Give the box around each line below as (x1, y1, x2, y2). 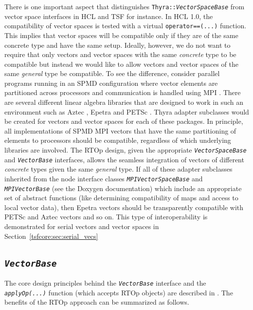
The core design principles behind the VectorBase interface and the (4, 278, 206, 288)
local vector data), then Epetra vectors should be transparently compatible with (4, 202, 244, 212)
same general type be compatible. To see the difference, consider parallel (4, 68, 220, 78)
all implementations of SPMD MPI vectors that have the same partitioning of (4, 125, 236, 136)
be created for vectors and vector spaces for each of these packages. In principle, (4, 116, 243, 126)
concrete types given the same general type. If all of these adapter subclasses (4, 164, 233, 174)
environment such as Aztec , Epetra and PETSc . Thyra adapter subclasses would (4, 106, 249, 116)
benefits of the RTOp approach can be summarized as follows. (4, 297, 189, 307)
